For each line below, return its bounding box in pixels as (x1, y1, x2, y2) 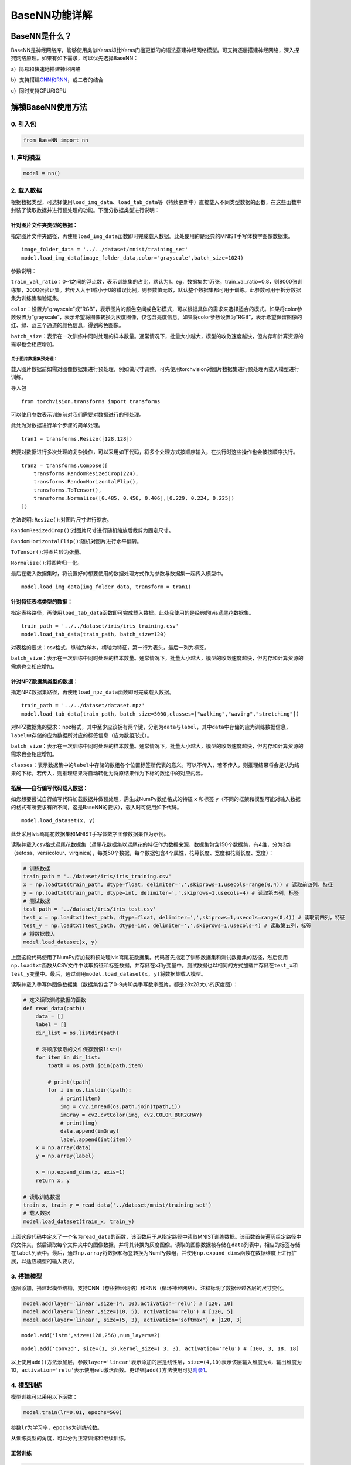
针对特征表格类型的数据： (11, 598, 73, 605)
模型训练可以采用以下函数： (11, 1394, 78, 1401)
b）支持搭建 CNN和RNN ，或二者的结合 (11, 76, 104, 83)
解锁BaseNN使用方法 (11, 103, 88, 113)
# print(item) (60, 1095, 101, 1102)
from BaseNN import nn (23, 137, 88, 144)
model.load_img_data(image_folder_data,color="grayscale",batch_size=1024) (21, 254, 244, 261)
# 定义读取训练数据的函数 (23, 997, 86, 1003)
